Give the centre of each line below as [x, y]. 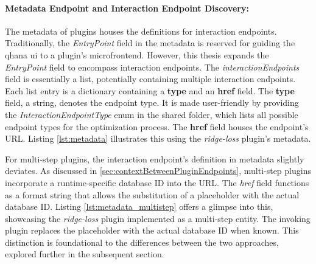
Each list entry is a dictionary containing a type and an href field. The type [150, 90]
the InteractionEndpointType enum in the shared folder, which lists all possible [152, 114]
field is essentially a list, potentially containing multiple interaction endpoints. [150, 79]
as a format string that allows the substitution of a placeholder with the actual [152, 194]
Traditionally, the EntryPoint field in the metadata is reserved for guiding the [150, 43]
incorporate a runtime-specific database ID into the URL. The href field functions [157, 182]
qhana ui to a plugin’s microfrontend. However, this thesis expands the [137, 54]
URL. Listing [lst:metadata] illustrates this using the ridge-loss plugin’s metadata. [158, 138]
